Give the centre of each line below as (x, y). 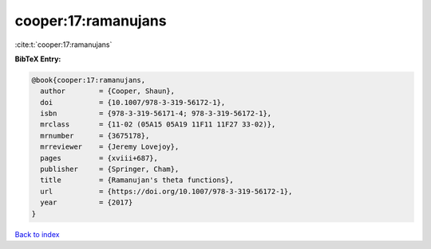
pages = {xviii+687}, (99, 158)
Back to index (37, 234)
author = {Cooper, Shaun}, (108, 91)
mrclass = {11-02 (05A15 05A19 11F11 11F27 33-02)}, (158, 124)
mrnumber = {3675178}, (95, 136)
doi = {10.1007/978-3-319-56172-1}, (133, 102)
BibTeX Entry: (38, 59)
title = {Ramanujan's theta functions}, (137, 180)
